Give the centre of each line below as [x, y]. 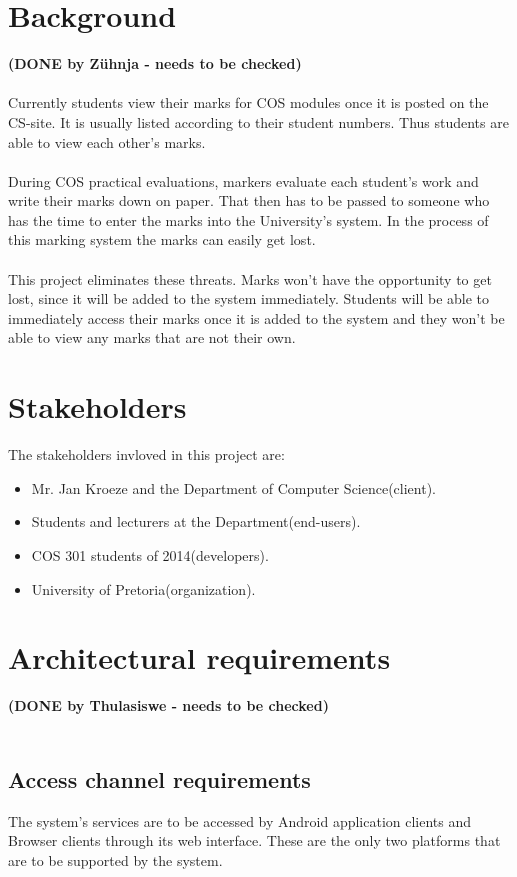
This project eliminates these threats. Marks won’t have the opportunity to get [250, 278]
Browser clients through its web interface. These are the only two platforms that [254, 840]
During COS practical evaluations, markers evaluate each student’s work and [243, 180]
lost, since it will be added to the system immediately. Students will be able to [249, 298]
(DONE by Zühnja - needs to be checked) [155, 63]
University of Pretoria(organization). [143, 588]
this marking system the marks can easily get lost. [162, 239]
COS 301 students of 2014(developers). [150, 554]
